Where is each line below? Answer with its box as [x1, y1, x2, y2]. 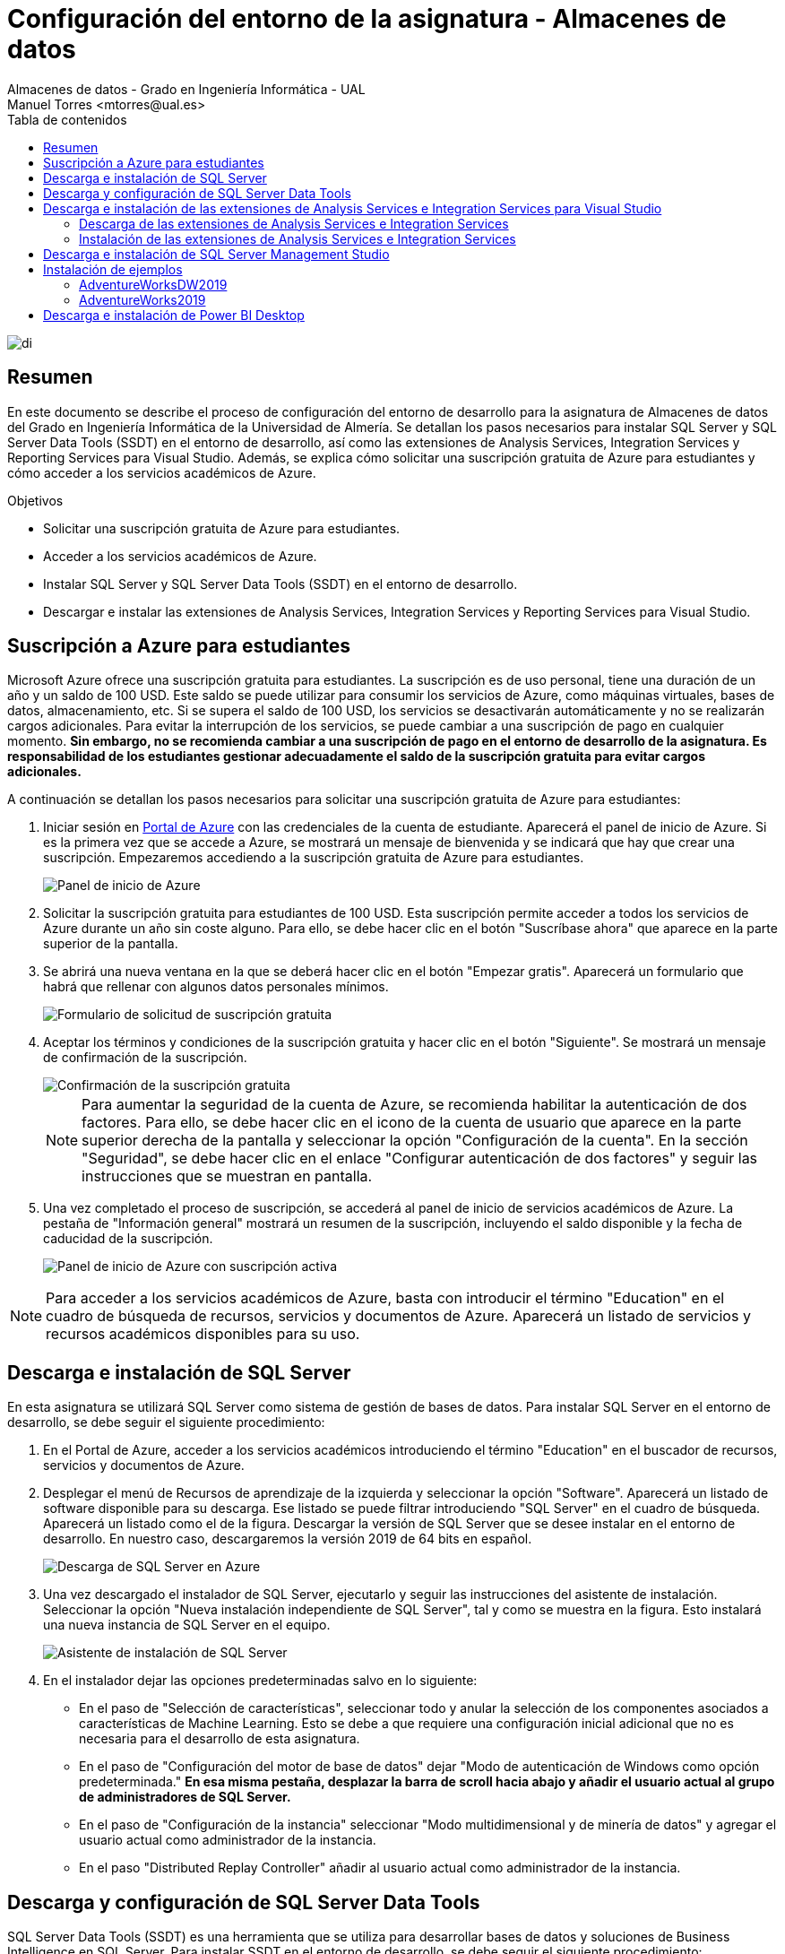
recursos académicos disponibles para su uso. [46, 1325, 360, 1344]
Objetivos [7, 492, 64, 508]
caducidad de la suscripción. [43, 1231, 213, 1247]
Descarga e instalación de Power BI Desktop [43, 307, 305, 323]
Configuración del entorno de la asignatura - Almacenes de [7, 4, 727, 34]
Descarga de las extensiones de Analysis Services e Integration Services [79, 215, 509, 231]
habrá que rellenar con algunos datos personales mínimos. [43, 979, 389, 995]
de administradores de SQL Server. [79, 1789, 291, 1805]
